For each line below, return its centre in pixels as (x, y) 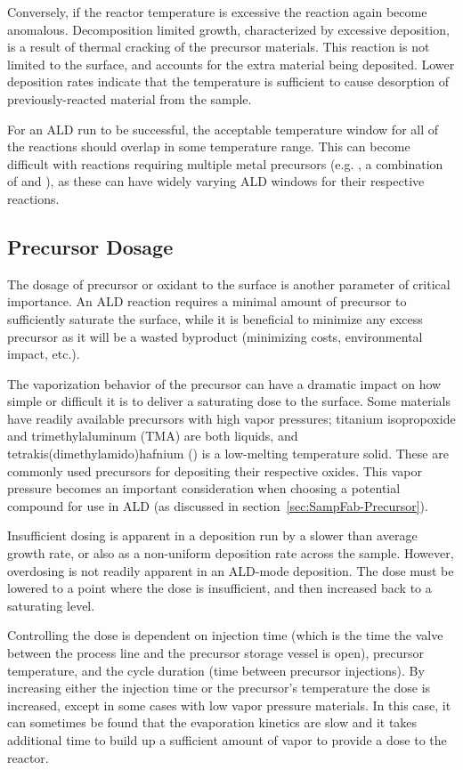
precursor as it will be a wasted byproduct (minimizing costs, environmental (215, 336)
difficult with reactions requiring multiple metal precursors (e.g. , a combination (225, 163)
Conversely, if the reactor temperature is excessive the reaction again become (217, 12)
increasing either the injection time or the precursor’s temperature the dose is (219, 688)
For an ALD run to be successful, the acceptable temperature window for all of (223, 129)
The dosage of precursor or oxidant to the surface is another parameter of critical (229, 284)
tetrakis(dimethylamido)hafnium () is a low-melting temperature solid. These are (228, 454)
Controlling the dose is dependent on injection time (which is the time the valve (225, 635)
